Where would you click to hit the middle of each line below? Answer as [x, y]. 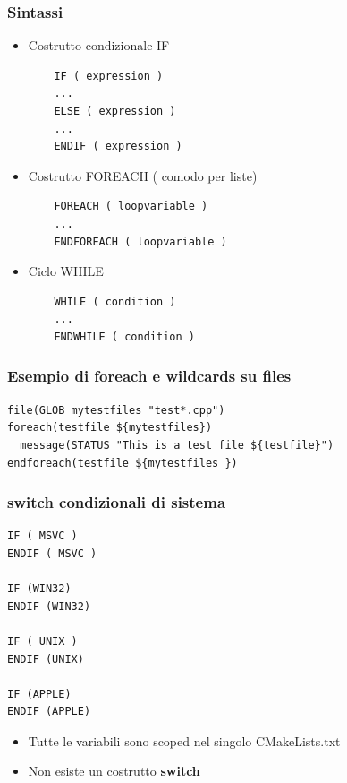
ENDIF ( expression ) [118, 146]
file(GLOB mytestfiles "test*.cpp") [116, 410]
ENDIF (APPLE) [49, 712]
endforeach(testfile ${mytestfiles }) [123, 463]
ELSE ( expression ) [115, 111]
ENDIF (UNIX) [46, 659]
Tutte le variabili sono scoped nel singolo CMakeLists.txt [184, 740]
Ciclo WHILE [66, 271]
